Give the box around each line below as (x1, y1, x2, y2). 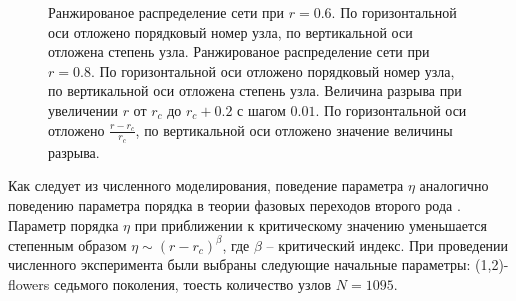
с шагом (237, 99, 286, 120)
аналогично (419, 175, 489, 196)
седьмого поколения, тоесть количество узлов (53, 273, 332, 294)
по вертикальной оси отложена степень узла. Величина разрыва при (48, 80, 462, 101)
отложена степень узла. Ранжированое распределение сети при (48, 41, 430, 62)
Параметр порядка (8, 214, 119, 235)
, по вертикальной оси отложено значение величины (135, 119, 453, 140)
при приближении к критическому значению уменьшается (134, 214, 487, 235)
